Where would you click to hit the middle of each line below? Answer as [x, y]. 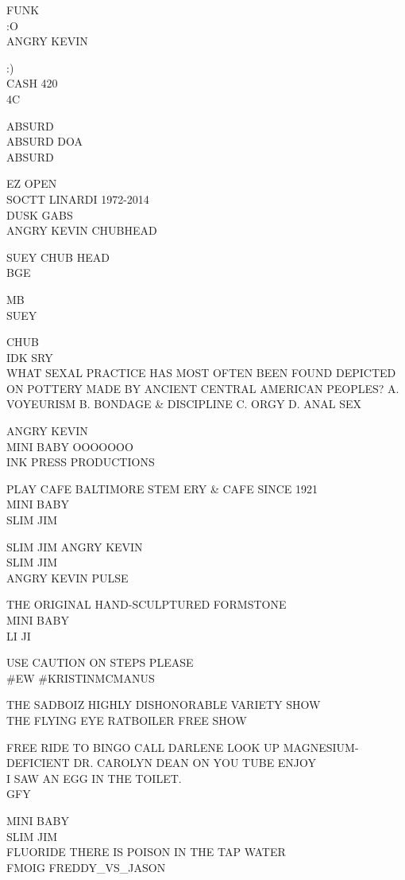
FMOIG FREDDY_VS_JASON [86, 867]
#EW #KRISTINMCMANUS [81, 678]
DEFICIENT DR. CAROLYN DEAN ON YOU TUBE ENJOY [162, 763]
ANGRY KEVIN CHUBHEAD [82, 230]
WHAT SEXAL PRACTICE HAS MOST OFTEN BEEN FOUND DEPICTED [201, 373]
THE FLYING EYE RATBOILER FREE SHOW [127, 720]
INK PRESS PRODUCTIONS [81, 462]
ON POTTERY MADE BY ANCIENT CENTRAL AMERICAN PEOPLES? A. [203, 388]
